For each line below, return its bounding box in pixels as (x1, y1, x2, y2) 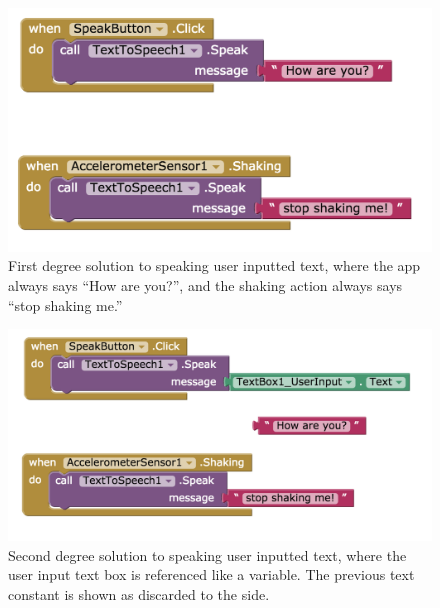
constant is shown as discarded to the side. (8, 584, 270, 605)
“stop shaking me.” (8, 294, 123, 315)
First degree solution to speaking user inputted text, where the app (8, 255, 421, 276)
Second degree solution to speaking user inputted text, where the (8, 544, 407, 565)
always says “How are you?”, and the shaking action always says (8, 275, 403, 296)
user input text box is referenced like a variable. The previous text (8, 564, 415, 585)
